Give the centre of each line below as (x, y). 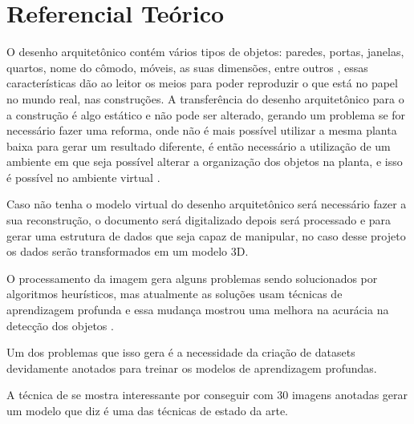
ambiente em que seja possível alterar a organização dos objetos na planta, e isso (205, 162)
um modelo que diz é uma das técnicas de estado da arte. (148, 410)
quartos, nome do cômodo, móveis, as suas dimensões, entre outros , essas (187, 67)
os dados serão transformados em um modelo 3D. (128, 251)
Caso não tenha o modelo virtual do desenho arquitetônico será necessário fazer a (207, 204)
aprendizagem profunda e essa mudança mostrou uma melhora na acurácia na (198, 310)
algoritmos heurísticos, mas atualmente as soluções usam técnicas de (175, 294)
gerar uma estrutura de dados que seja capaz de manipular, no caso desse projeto (206, 235)
